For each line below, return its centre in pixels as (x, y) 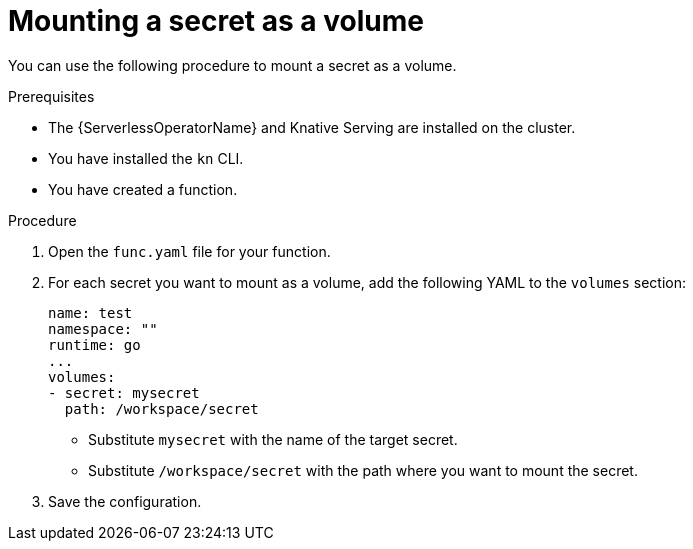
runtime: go (94, 344)
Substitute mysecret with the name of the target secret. (273, 439)
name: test (90, 312)
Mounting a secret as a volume (216, 21)
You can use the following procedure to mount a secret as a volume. (232, 65)
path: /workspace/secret (161, 408)
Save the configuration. (125, 501)
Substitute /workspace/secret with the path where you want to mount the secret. (363, 470)
